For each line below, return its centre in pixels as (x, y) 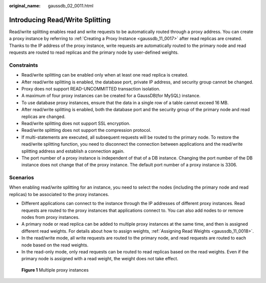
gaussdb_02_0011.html (71, 6)
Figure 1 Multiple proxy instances (55, 270)
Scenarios (22, 178)
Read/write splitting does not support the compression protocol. (86, 130)
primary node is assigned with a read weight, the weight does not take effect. (100, 259)
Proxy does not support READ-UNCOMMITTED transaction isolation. (91, 89)
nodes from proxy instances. (50, 217)
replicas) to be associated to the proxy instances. (59, 194)
